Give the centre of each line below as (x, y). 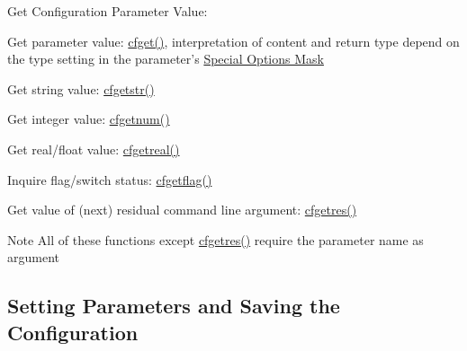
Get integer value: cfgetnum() (89, 119)
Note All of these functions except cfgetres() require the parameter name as (216, 239)
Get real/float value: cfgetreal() (94, 149)
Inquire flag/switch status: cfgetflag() (110, 179)
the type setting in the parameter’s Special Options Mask (166, 59)
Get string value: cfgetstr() (81, 88)
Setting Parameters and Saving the (174, 306)
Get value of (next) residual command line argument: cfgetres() (182, 210)
